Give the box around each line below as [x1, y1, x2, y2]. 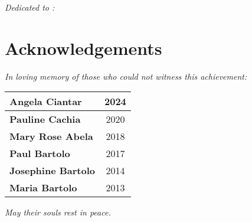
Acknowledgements [5, 35, 162, 60]
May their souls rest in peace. [5, 206, 111, 218]
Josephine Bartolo [9, 164, 96, 178]
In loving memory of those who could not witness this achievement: [5, 70, 247, 82]
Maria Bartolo [9, 181, 77, 195]
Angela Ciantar [9, 94, 82, 109]
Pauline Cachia [9, 112, 81, 126]
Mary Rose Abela [9, 129, 93, 143]
